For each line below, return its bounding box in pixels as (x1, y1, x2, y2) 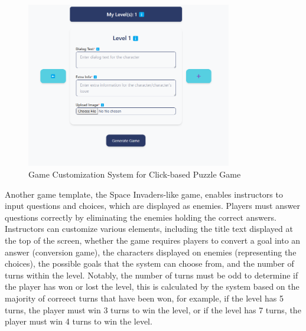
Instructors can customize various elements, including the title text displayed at (5, 222, 293, 235)
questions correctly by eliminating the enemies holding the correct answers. (5, 211, 276, 223)
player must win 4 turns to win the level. (5, 315, 152, 327)
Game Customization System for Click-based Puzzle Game (28, 168, 241, 181)
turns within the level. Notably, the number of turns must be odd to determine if (5, 268, 298, 281)
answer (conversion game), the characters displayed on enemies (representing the (5, 245, 297, 258)
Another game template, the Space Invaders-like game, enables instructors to (5, 188, 283, 200)
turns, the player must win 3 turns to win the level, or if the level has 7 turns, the (5, 303, 301, 316)
